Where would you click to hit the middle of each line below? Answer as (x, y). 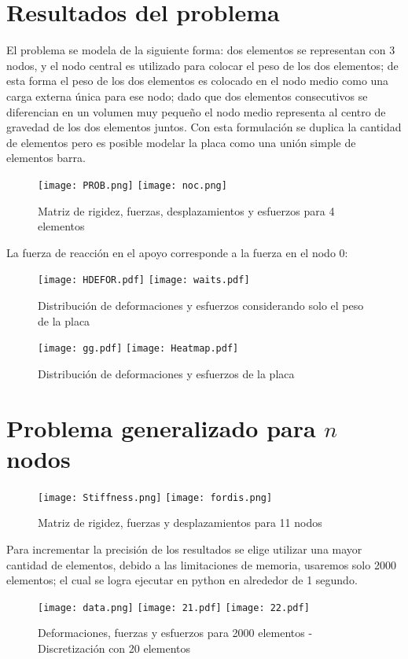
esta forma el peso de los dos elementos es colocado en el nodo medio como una (198, 81)
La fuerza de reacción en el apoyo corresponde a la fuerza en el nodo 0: (177, 252)
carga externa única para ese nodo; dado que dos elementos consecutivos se (187, 96)
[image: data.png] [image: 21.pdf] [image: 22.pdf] (174, 607)
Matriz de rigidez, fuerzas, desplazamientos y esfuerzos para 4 (186, 210)
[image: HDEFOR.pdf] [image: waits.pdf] (144, 280)
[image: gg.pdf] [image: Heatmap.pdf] (138, 349)
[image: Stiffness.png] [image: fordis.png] (155, 497)
